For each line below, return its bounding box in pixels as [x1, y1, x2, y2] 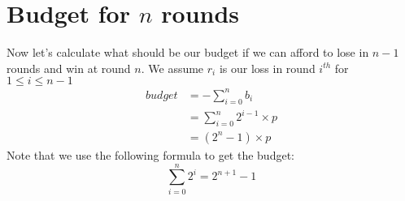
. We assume [141, 59, 204, 76]
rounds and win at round [7, 59, 131, 76]
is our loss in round [219, 59, 316, 76]
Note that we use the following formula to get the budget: [7, 147, 294, 163]
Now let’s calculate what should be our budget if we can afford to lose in [7, 44, 369, 61]
